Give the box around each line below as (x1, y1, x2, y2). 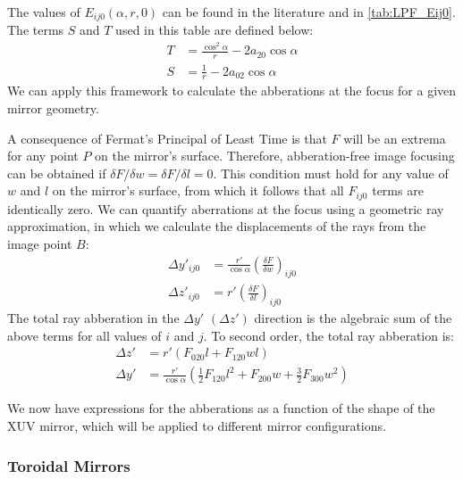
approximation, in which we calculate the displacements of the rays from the (7, 217, 426, 235)
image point (7, 234, 72, 252)
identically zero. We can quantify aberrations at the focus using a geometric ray (7, 199, 444, 218)
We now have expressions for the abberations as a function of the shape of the (7, 399, 435, 417)
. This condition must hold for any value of (213, 163, 449, 182)
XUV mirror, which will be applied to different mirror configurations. (7, 417, 386, 435)
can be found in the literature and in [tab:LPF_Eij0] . (162, 3, 456, 21)
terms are (372, 181, 424, 200)
